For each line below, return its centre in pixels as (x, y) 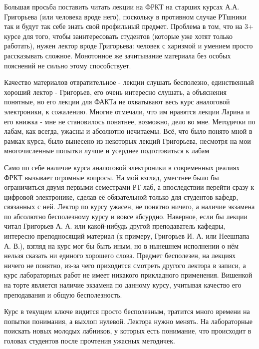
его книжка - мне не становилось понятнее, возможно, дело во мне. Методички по (130, 121)
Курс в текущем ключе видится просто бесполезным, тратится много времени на (127, 311)
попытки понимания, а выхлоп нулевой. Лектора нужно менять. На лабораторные (129, 321)
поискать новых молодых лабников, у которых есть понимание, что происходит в (128, 331)
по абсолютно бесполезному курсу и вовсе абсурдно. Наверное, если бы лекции (126, 216)
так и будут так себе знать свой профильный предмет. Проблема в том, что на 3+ (129, 26)
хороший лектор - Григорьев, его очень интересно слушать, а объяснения (116, 92)
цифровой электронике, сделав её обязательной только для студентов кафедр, (121, 196)
